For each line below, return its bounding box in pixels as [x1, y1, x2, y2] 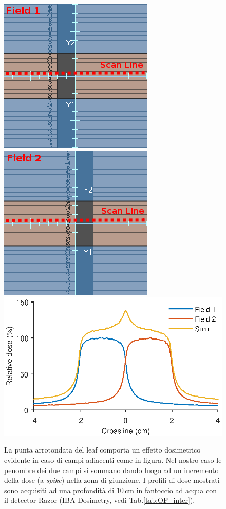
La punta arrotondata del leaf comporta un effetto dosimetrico [4, 444, 201, 455]
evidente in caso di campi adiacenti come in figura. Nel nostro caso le [4, 454, 222, 465]
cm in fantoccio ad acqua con [125, 484, 217, 495]
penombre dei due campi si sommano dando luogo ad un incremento [4, 464, 219, 475]
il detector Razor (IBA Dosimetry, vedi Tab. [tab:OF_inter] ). [4, 495, 195, 505]
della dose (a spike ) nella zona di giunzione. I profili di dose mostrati [4, 475, 220, 485]
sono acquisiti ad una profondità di [4, 484, 115, 495]
